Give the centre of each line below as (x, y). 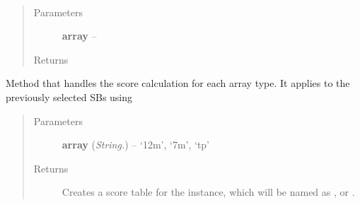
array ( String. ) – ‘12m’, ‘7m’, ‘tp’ (136, 145)
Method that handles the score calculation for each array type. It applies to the (178, 83)
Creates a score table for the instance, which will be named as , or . (208, 192)
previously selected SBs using (69, 96)
